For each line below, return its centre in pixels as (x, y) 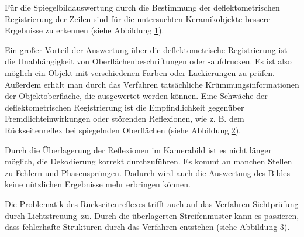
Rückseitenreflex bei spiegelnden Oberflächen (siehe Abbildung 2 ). (123, 130)
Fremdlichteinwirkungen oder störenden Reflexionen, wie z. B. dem (125, 118)
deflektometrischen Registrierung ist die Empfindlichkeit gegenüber (125, 107)
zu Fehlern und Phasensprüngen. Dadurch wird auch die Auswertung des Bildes (147, 172)
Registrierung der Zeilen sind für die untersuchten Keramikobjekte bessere (138, 18)
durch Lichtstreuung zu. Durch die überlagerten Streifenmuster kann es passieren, (152, 215)
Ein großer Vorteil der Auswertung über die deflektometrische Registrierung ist (146, 49)
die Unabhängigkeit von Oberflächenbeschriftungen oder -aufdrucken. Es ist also (148, 61)
